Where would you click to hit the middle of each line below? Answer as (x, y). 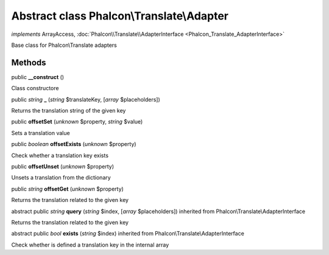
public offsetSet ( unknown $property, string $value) (77, 122)
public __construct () (37, 77)
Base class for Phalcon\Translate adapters (64, 45)
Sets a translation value (41, 133)
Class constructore (35, 88)
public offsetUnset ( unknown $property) (63, 166)
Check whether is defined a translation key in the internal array (90, 245)
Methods (29, 62)
